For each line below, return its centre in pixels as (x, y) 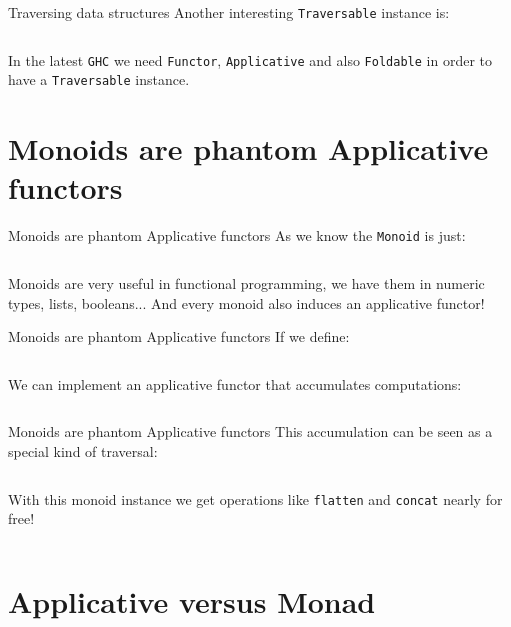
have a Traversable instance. (99, 79)
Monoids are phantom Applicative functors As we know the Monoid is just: (237, 235)
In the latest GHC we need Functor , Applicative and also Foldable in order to (250, 59)
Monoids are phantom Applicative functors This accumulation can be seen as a (250, 431)
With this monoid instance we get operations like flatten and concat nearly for (255, 498)
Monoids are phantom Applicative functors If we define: (179, 336)
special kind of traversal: (83, 450)
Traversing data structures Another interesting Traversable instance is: (229, 12)
